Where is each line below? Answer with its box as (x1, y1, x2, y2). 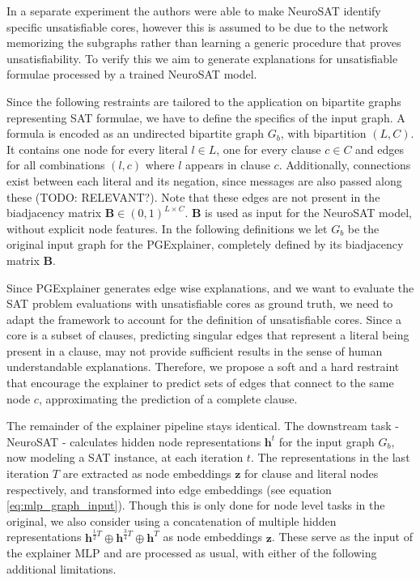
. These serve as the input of (271, 528, 413, 545)
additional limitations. (6, 560, 117, 577)
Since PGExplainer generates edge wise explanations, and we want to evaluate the (6, 279, 414, 296)
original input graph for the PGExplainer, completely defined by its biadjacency (6, 236, 404, 253)
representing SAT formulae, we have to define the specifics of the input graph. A (6, 109, 405, 126)
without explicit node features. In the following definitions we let (6, 220, 328, 237)
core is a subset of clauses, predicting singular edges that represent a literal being (6, 326, 409, 343)
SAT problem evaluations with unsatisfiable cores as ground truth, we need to (6, 295, 393, 312)
